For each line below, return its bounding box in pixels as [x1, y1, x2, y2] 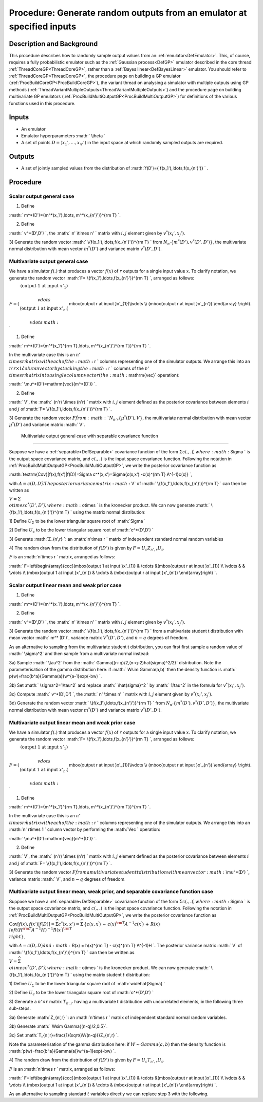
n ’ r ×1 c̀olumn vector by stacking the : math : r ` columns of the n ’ [9, 365, 150, 371]
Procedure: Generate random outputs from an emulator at [9, 7, 247, 18]
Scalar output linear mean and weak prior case [9, 582, 122, 589]
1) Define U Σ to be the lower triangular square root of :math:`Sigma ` [9, 518, 146, 525]
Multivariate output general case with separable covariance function [21, 433, 158, 439]
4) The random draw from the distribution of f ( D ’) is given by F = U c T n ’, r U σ [9, 1057, 164, 1064]
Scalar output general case [9, 193, 75, 200]
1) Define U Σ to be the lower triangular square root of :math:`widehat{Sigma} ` [9, 980, 166, 988]
